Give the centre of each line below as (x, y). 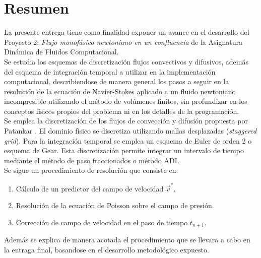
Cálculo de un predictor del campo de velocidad (90, 188)
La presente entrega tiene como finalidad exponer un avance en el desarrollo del (127, 32)
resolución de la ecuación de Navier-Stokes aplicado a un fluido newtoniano (120, 91)
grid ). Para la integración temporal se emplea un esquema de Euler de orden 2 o (128, 140)
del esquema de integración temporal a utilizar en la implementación (110, 71)
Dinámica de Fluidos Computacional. (61, 52)
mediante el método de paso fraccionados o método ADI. (92, 160)
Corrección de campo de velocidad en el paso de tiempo (102, 222)
